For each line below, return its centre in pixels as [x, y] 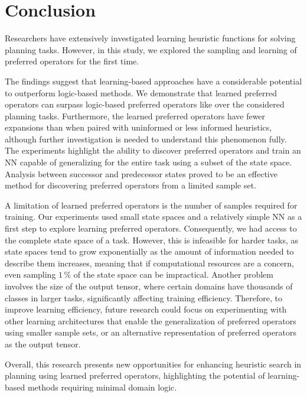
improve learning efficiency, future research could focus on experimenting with [146, 309]
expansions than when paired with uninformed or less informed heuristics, [138, 127]
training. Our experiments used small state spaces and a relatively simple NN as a [153, 217]
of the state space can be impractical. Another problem [173, 274]
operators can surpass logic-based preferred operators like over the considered [145, 104]
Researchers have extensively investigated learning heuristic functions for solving [150, 38]
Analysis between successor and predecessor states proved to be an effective [141, 173]
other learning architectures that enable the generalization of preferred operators [151, 320]
